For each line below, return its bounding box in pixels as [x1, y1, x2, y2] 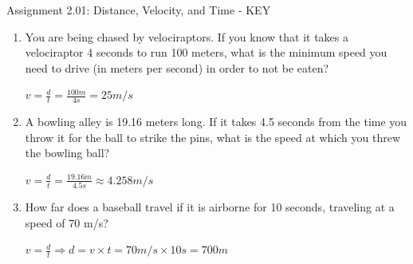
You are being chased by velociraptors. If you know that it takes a [25, 28, 348, 45]
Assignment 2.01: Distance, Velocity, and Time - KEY [6, 2, 271, 18]
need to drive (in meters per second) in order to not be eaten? [25, 59, 329, 76]
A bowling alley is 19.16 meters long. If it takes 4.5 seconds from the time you [25, 113, 407, 130]
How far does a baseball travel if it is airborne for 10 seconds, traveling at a [25, 199, 395, 215]
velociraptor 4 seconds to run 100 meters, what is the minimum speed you [25, 44, 387, 61]
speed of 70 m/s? [25, 214, 108, 231]
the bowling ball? [25, 144, 110, 161]
